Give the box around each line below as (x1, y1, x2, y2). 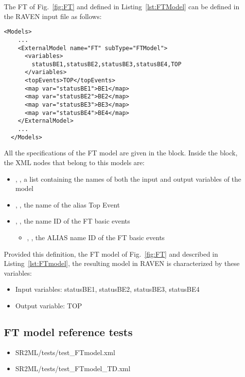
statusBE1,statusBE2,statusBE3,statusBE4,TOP (32, 60, 182, 68)
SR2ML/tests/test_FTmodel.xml (15, 347, 115, 357)
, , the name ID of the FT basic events (15, 216, 130, 226)
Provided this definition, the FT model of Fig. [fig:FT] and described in (4, 248, 218, 259)
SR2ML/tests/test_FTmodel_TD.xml (15, 363, 131, 374)
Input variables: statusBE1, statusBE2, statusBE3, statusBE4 (15, 284, 200, 294)
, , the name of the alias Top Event (15, 199, 120, 209)
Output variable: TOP (15, 300, 82, 310)
